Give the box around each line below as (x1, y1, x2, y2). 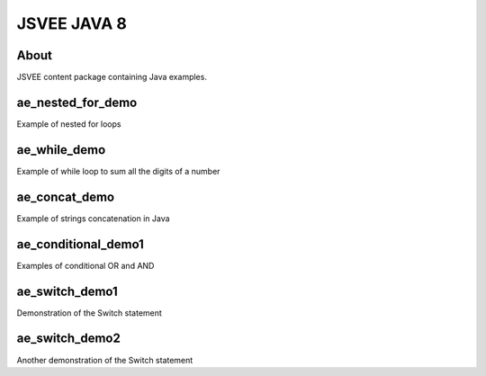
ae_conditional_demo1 (16, 237, 144, 252)
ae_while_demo (16, 142, 106, 157)
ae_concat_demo (16, 189, 115, 204)
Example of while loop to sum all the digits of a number (16, 166, 220, 176)
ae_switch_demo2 (16, 331, 121, 346)
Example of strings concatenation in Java (16, 212, 170, 224)
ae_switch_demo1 (16, 283, 119, 299)
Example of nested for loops (16, 118, 121, 130)
